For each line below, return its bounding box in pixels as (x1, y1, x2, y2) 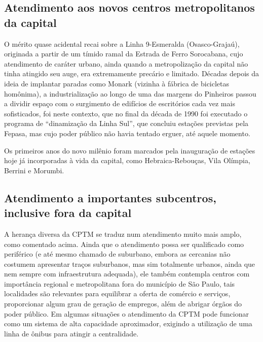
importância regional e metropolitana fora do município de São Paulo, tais (4, 278, 235, 289)
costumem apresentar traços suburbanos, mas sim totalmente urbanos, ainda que (4, 258, 255, 269)
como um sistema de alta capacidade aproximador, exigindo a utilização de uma (4, 318, 252, 329)
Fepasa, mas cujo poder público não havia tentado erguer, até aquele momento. (4, 128, 250, 138)
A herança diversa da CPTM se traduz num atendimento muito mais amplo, (4, 228, 242, 239)
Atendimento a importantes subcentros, (4, 190, 216, 205)
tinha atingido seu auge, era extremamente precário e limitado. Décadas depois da (4, 68, 259, 79)
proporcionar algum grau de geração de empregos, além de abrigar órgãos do (4, 298, 242, 309)
